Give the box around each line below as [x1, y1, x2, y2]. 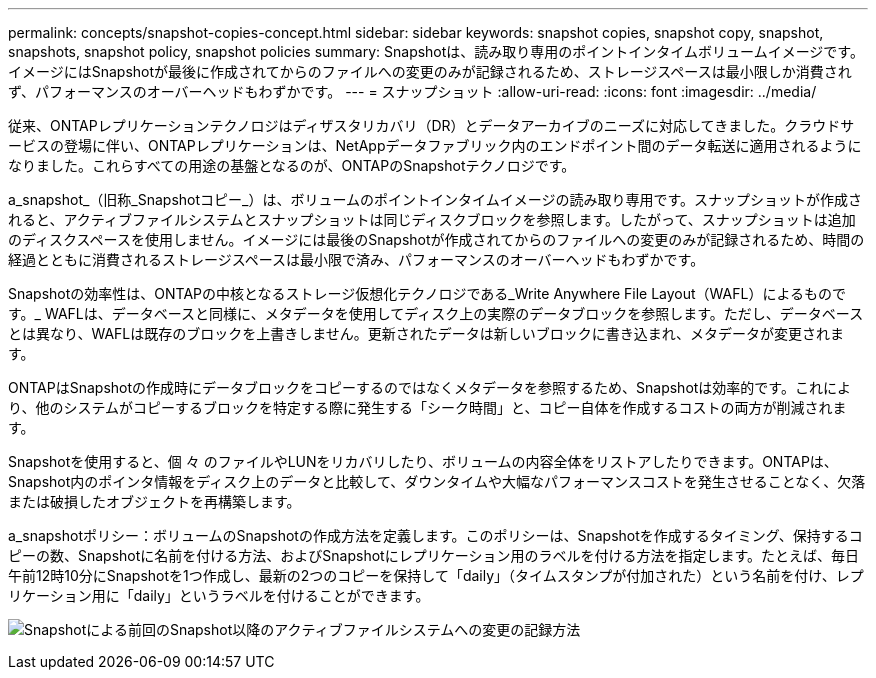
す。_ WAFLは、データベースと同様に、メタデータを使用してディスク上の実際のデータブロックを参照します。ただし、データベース [8, 305, 864, 322]
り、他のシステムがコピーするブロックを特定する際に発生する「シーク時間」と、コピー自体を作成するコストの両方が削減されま [8, 399, 847, 416]
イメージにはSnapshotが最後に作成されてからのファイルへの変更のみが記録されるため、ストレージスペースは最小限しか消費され [8, 63, 852, 80]
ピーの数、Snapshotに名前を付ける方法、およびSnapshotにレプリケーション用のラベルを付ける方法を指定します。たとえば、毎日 [8, 547, 859, 564]
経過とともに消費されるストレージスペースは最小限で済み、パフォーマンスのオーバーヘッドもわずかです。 [8, 251, 705, 268]
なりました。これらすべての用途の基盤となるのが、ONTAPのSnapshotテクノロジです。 [8, 157, 576, 174]
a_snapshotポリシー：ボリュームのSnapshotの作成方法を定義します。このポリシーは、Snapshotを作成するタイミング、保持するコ [8, 527, 863, 544]
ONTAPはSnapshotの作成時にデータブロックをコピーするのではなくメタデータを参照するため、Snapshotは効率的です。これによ [8, 379, 851, 396]
